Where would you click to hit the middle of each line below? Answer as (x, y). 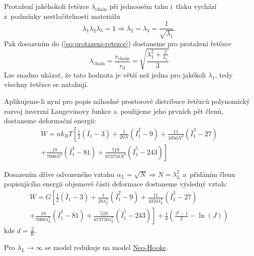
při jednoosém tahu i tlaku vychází (163, 6)
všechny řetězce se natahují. (46, 84)
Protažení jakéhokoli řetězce (46, 6)
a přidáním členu (209, 174)
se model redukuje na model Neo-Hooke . (106, 247)
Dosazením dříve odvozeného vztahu (59, 174)
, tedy (224, 74)
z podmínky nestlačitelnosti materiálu (62, 16)
